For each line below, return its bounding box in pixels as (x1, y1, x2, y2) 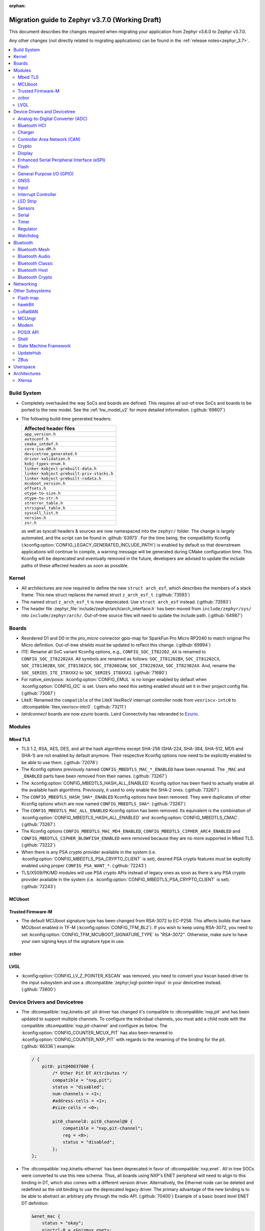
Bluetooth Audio (18, 254, 51, 259)
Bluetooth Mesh (18, 247, 50, 253)
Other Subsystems (13, 288, 51, 294)
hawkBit (18, 302, 34, 308)
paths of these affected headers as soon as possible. (21, 562, 129, 568)
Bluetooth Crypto (18, 274, 53, 280)
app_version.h (24, 431, 56, 437)
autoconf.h (24, 436, 49, 442)
